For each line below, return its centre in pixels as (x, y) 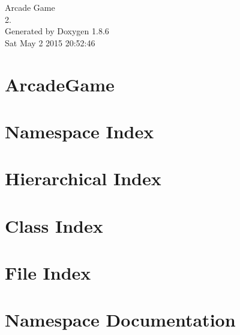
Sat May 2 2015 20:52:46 (50, 42)
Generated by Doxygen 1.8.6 (57, 31)
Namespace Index (79, 131)
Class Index (54, 225)
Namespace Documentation (120, 320)
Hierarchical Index (83, 178)
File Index (48, 273)
